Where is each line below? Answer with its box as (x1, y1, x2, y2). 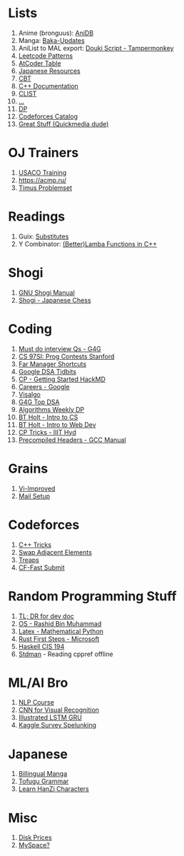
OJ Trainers (8, 145, 79, 161)
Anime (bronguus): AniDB (18, 29, 94, 37)
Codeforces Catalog (18, 112, 78, 121)
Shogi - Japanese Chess (18, 296, 91, 304)
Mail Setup (18, 491, 51, 500)
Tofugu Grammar (18, 777, 69, 786)
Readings (8, 208, 66, 225)
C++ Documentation (18, 81, 79, 90)
